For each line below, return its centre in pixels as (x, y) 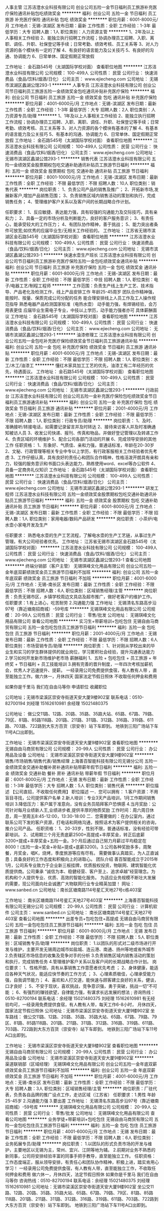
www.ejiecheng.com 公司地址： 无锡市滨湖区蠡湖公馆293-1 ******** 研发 (80, 488)
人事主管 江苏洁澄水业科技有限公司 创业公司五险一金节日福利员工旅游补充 (79, 7)
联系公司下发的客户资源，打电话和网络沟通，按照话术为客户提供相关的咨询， (82, 822)
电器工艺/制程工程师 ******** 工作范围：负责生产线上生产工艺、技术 (80, 286)
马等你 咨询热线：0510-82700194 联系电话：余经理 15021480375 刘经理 (78, 1181)
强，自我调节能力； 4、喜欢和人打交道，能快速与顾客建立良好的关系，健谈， (82, 980)
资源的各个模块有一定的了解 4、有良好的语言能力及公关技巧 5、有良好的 (77, 50)
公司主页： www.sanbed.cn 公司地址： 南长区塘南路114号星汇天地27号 (81, 912)
